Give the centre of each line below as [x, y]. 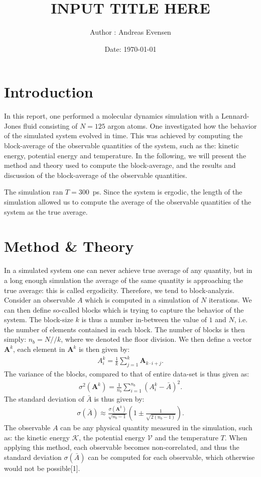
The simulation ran [34, 192]
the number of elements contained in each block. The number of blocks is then [124, 329]
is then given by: [104, 349]
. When [236, 437]
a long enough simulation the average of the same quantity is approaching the [124, 280]
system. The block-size [39, 319]
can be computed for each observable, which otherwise [171, 457]
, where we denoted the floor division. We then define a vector [156, 339]
